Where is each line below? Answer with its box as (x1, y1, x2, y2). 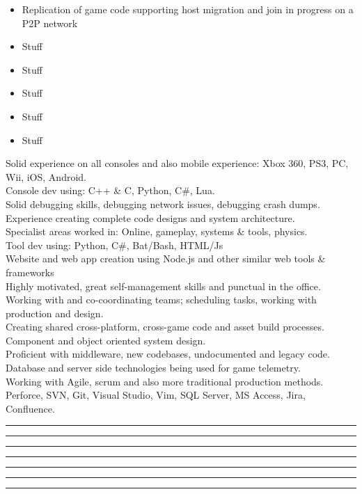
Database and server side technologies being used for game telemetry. (6, 360, 301, 375)
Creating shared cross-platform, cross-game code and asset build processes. (6, 319, 324, 334)
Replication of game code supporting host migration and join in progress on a (22, 2, 354, 16)
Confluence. (6, 401, 55, 415)
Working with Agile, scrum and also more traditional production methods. (6, 374, 324, 388)
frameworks (6, 264, 54, 279)
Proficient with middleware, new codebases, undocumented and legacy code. (6, 346, 330, 361)
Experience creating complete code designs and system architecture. (6, 210, 295, 225)
